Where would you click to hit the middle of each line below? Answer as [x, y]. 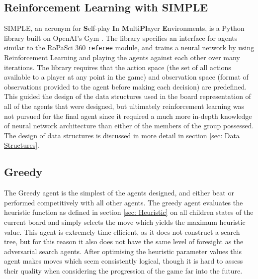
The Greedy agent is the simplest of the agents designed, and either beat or [119, 193]
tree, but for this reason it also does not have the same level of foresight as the [124, 241]
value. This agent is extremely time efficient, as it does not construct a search [122, 232]
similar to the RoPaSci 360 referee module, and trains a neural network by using [129, 47]
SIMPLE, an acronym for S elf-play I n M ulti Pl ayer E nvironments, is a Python [124, 28]
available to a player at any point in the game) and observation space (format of [126, 77]
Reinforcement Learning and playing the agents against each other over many [122, 57]
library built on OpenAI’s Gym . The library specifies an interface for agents [121, 38]
